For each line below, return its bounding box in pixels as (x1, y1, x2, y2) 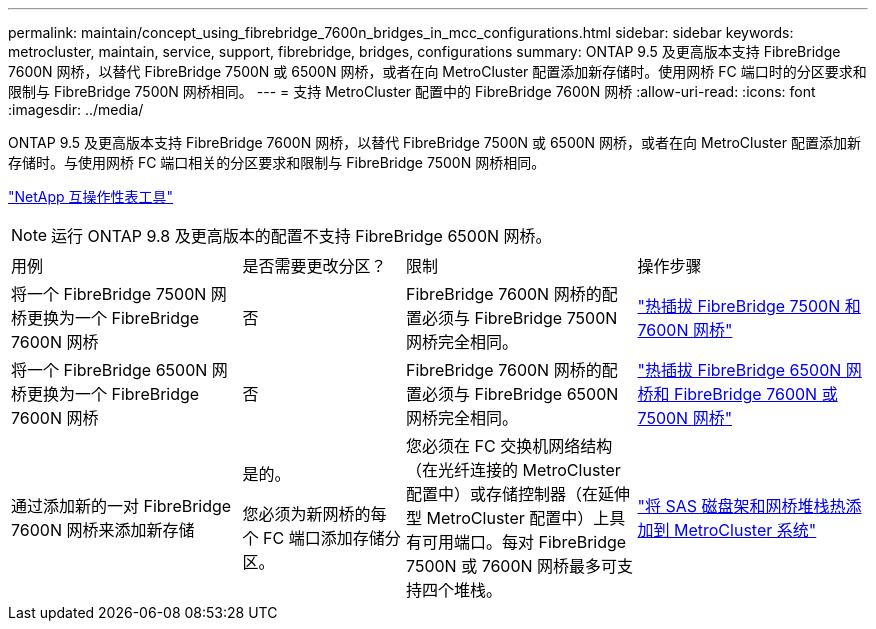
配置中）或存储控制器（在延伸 (406, 484, 631, 504)
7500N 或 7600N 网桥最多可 (406, 556, 618, 576)
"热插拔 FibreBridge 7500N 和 (637, 296, 861, 316)
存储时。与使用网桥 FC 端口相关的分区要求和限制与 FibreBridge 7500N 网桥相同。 (8, 154, 546, 171)
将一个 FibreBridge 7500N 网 (11, 284, 227, 304)
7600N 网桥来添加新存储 (11, 520, 195, 540)
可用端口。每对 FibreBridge (422, 532, 627, 552)
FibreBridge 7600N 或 (674, 384, 838, 404)
